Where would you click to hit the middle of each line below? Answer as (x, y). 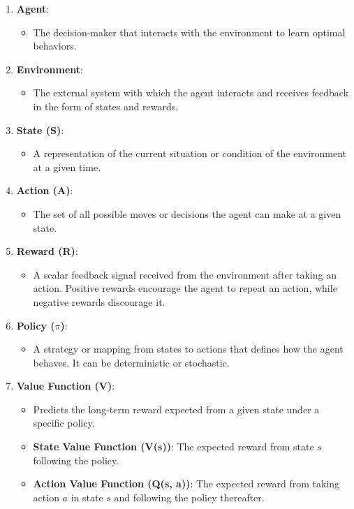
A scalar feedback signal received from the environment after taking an (185, 274)
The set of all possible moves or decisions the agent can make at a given (187, 213)
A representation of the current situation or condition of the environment (190, 153)
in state (87, 497)
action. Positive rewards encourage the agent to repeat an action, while (185, 288)
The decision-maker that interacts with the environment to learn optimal (189, 32)
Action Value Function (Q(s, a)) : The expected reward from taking (186, 484)
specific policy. (64, 423)
